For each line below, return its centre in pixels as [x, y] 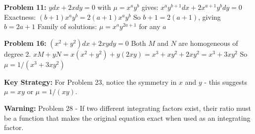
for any [150, 26]
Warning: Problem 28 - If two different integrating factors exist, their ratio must [128, 108]
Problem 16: [25, 43]
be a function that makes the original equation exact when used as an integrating [127, 117]
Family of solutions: [67, 26]
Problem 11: [25, 7]
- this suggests [226, 82]
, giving [210, 17]
